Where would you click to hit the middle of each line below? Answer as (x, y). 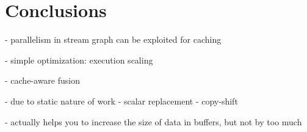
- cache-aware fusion (42, 80)
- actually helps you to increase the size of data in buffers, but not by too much (153, 121)
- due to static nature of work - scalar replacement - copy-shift (121, 101)
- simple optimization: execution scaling (79, 60)
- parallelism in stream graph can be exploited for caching (113, 39)
